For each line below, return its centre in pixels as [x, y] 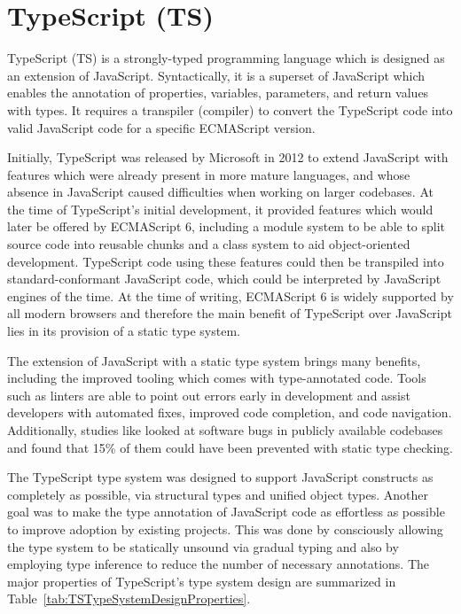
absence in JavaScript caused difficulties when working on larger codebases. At [220, 192]
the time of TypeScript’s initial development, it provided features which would [220, 209]
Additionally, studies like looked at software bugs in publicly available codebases [225, 430]
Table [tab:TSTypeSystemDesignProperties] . [129, 598]
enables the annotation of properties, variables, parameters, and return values [218, 93]
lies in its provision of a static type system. [124, 331]
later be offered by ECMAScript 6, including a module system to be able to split [227, 226]
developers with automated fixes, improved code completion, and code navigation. [230, 412]
